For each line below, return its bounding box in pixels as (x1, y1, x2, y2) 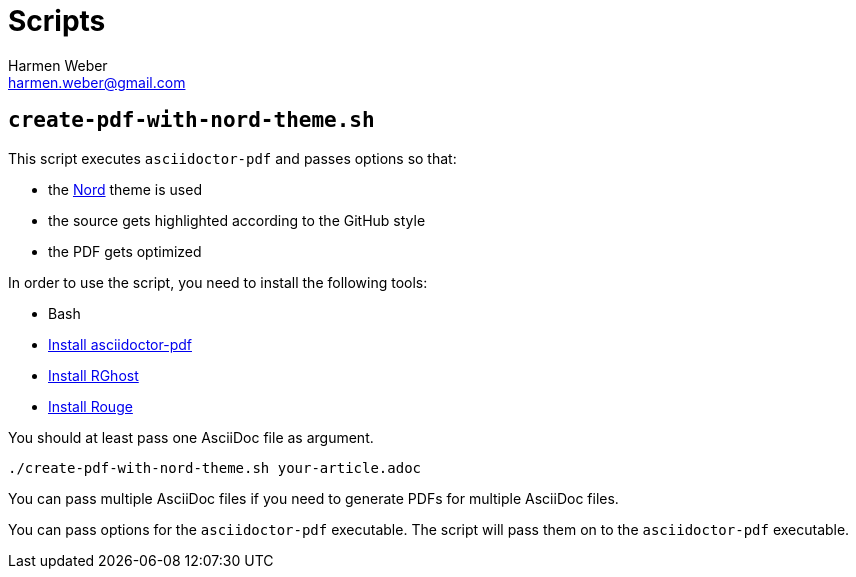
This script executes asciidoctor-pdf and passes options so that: (8, 149, 457, 167)
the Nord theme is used (48, 180, 202, 198)
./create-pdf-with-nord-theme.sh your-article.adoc (8, 459, 422, 476)
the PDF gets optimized (48, 242, 202, 260)
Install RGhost (48, 366, 139, 384)
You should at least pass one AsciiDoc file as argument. (8, 428, 374, 446)
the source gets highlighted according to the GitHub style (48, 211, 426, 229)
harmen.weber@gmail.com (8, 73, 186, 91)
